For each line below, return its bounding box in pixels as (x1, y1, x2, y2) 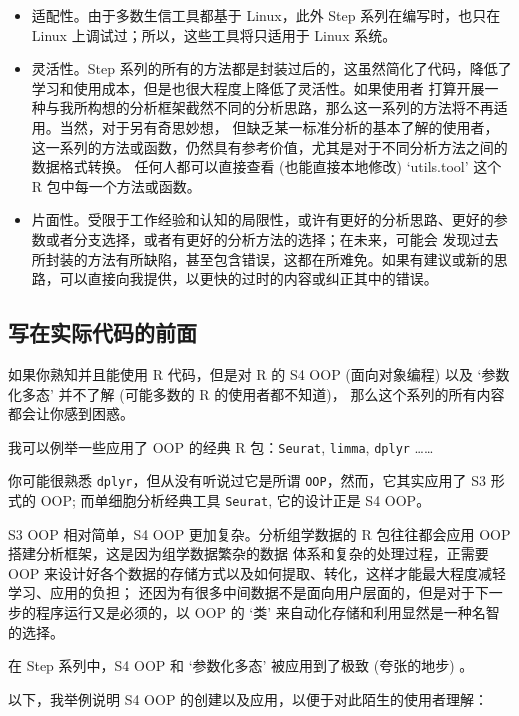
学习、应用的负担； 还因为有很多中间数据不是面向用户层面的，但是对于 (8, 582, 475, 603)
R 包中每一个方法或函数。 (31, 175, 201, 196)
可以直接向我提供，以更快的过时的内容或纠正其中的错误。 (59, 268, 438, 289)
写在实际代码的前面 (8, 317, 197, 348)
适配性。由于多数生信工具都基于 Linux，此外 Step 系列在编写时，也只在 (31, 5, 501, 25)
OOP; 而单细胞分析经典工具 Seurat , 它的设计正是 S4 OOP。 (40, 490, 431, 511)
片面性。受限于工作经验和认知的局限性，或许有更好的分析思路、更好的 (31, 209, 494, 230)
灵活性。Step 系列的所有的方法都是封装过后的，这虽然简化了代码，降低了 (31, 58, 512, 79)
